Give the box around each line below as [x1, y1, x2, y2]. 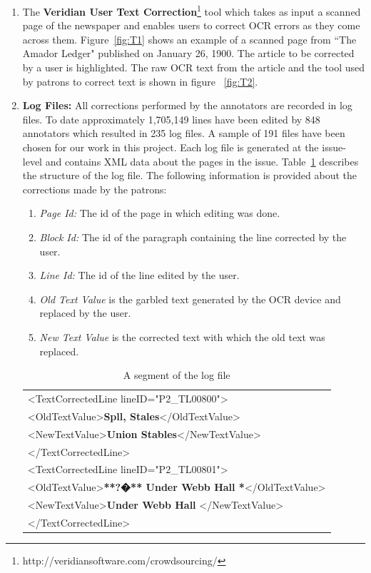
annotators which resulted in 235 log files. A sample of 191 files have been [22, 126, 345, 141]
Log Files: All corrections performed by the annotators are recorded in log [22, 98, 352, 113]
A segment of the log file [123, 367, 230, 382]
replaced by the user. [39, 305, 131, 320]
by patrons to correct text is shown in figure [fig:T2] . [22, 73, 258, 88]
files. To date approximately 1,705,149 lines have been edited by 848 [22, 111, 320, 126]
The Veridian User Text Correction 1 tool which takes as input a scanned [22, 2, 361, 19]
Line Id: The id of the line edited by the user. [39, 268, 240, 283]
